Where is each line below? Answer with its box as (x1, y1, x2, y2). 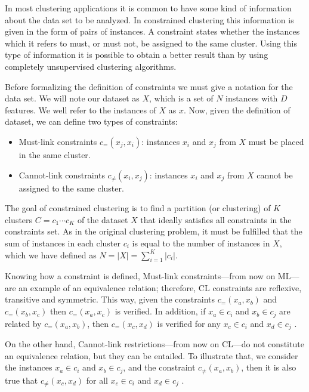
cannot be (257, 168, 293, 181)
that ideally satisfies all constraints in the (140, 213, 292, 226)
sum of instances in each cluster (5, 236, 120, 249)
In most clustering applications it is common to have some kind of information (5, 2, 292, 14)
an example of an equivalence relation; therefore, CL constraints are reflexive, (18, 281, 302, 294)
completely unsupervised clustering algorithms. (5, 60, 177, 72)
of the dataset (77, 213, 128, 226)
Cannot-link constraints (18, 168, 105, 181)
